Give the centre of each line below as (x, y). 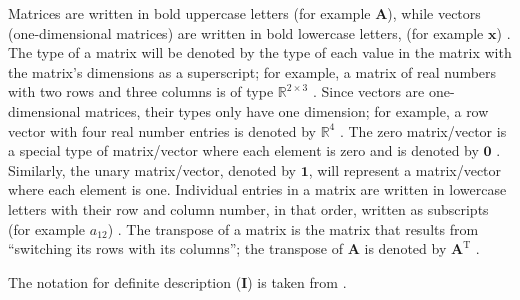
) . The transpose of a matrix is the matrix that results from (293, 228)
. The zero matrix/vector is (423, 130)
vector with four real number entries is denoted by (162, 130)
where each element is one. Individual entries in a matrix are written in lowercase (257, 189)
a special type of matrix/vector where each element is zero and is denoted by (243, 150)
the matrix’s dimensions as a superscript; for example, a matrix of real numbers (252, 71)
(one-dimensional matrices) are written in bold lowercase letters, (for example (246, 32)
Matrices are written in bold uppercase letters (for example (189, 13)
